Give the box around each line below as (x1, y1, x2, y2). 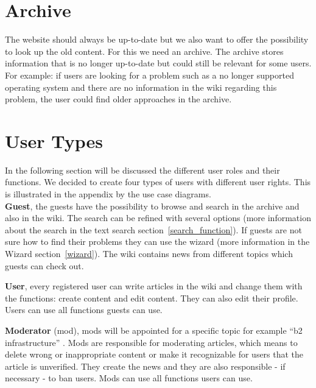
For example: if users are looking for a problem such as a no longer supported (5, 68, 294, 81)
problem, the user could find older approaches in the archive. (5, 93, 232, 105)
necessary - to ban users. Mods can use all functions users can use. (5, 372, 253, 384)
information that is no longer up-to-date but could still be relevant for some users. (5, 57, 312, 69)
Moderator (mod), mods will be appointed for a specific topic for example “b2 (5, 323, 303, 336)
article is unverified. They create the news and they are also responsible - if (5, 359, 286, 372)
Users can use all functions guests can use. (5, 303, 163, 316)
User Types (5, 128, 104, 153)
